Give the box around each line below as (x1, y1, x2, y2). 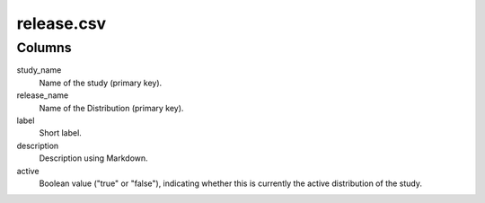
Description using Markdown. (39, 153, 148, 163)
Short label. (39, 128, 83, 138)
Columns (16, 40, 72, 56)
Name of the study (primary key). (39, 77, 163, 88)
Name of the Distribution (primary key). (39, 102, 184, 113)
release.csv (16, 13, 107, 33)
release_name (16, 90, 69, 101)
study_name (16, 65, 62, 75)
